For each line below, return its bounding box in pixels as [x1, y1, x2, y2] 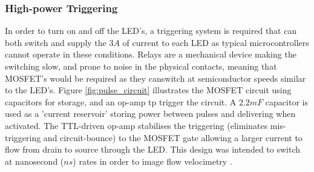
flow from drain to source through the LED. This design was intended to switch [5, 143, 301, 156]
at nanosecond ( [5, 154, 64, 167]
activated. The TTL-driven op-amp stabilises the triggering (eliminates [5, 119, 268, 131]
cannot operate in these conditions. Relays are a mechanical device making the [5, 48, 296, 61]
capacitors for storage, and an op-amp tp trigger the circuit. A [5, 95, 237, 108]
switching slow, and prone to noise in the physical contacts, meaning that [5, 60, 277, 72]
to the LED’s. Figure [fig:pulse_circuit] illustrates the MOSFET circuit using [5, 84, 292, 96]
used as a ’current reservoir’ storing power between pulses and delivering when [5, 107, 296, 120]
